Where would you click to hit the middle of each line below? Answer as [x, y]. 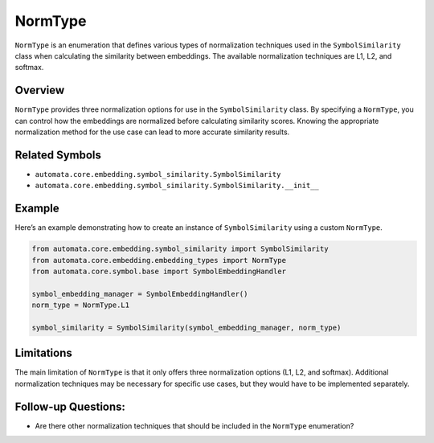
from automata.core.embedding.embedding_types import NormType [159, 260]
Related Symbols [58, 155]
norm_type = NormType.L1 [81, 305]
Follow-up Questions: [70, 406]
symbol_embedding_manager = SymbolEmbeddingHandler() [140, 294]
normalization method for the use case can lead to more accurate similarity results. [152, 132]
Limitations [43, 353]
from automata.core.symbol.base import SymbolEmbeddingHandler [159, 271]
